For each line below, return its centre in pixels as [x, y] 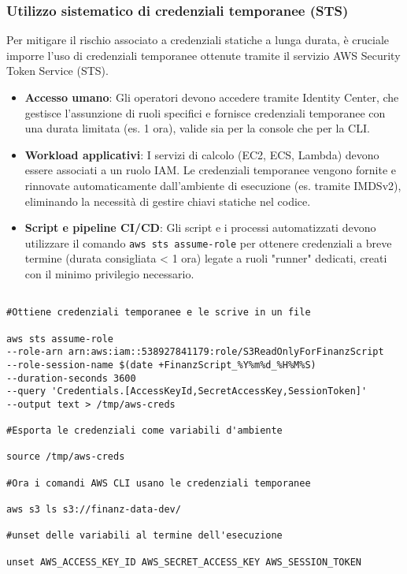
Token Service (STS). [57, 71]
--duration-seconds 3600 [71, 378]
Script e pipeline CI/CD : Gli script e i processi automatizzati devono [200, 227]
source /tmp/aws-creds [66, 457]
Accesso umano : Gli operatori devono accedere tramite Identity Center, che [212, 97]
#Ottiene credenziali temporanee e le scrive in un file [159, 313]
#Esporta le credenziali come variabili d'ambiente [144, 431]
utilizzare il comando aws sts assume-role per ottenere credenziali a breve [208, 242]
